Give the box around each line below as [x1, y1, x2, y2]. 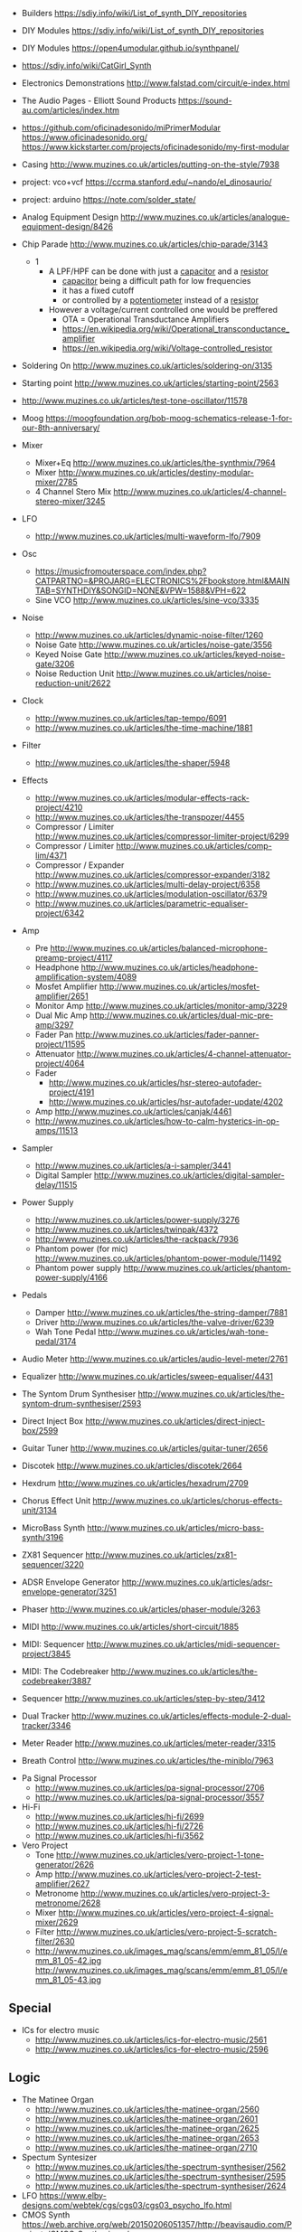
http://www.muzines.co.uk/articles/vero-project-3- [80, 1888, 270, 1898]
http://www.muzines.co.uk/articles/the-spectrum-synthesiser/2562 [34, 2161, 287, 2172]
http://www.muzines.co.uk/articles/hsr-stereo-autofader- [48, 1078, 262, 1088]
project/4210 [34, 802, 83, 813]
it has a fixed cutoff [61, 285, 135, 296]
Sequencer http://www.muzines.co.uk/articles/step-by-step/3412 [21, 1693, 266, 1703]
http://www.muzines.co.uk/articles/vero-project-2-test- [54, 1869, 261, 1879]
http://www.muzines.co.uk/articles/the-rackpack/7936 [34, 1234, 239, 1244]
